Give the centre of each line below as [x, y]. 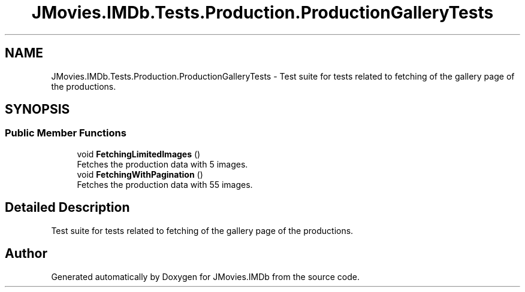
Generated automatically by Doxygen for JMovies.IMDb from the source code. [206, 276]
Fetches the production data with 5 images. [162, 164]
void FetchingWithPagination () [140, 174]
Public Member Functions [66, 133]
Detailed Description [67, 208]
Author [26, 254]
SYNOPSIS [37, 109]
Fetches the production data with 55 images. [165, 184]
